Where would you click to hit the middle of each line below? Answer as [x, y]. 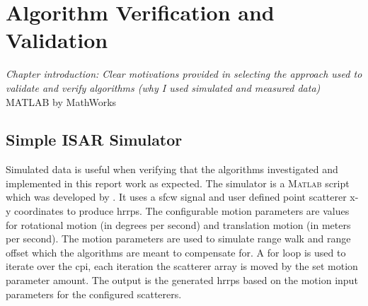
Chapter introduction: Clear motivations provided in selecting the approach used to [184, 74]
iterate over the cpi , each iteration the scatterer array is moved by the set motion [182, 266]
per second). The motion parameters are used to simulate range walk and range [178, 239]
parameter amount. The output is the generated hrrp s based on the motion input [182, 280]
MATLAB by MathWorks [61, 101]
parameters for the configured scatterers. [94, 294]
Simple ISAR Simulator [94, 140]
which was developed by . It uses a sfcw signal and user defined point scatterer [176, 197]
